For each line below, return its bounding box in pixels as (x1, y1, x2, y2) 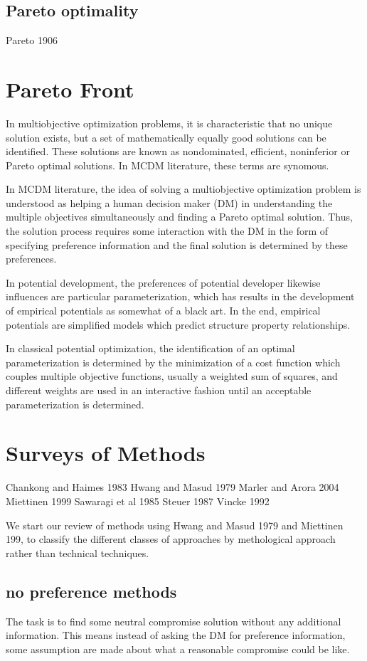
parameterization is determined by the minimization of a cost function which (6, 354, 341, 369)
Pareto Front (6, 74, 134, 103)
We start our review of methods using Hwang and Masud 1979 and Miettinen (6, 517, 344, 532)
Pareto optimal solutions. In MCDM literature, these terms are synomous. (6, 157, 329, 172)
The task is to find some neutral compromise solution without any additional (6, 613, 341, 628)
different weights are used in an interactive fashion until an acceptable (6, 383, 312, 398)
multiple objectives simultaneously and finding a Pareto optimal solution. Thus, (6, 209, 353, 224)
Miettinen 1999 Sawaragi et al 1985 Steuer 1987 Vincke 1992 (6, 493, 270, 508)
